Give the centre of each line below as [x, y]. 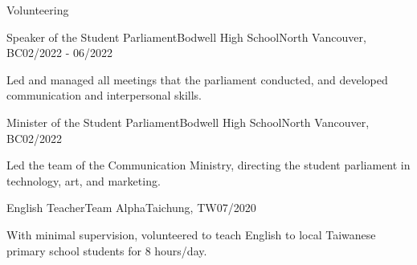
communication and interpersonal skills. [104, 95]
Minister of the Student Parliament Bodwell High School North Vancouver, [188, 122]
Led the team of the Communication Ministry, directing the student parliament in [208, 165]
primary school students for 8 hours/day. [107, 250]
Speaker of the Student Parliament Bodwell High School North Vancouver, [186, 37]
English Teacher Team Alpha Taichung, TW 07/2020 [131, 208]
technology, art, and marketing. [84, 180]
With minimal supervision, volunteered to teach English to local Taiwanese [191, 234]
